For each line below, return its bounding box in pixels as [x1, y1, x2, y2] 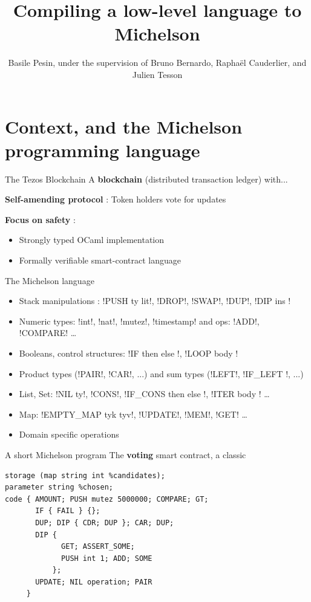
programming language [5, 137, 200, 162]
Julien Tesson [132, 68, 183, 80]
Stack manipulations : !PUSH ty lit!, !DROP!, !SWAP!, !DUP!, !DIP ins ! [19, 294, 291, 307]
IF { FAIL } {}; [35, 507, 100, 516]
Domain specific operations [19, 428, 119, 441]
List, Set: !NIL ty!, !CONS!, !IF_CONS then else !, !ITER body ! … [19, 387, 270, 400]
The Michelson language [5, 274, 94, 286]
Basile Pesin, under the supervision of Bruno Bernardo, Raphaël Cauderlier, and [8, 56, 307, 69]
